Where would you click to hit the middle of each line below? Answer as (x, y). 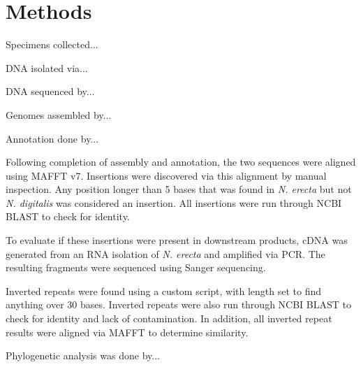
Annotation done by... (52, 138)
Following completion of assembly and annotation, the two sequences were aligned (181, 162)
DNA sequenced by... (50, 91)
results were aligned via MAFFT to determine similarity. (127, 332)
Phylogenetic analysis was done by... (83, 355)
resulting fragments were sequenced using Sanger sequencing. (136, 267)
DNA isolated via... (47, 67)
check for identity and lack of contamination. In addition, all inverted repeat (169, 318)
